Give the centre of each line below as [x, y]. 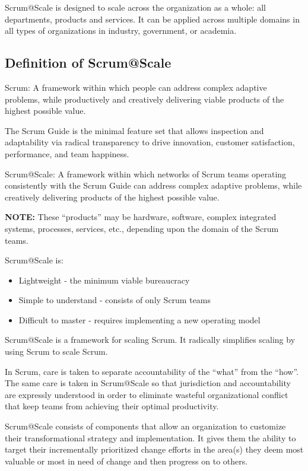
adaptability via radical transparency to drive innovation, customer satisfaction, [150, 142]
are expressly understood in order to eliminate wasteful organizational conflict [147, 394]
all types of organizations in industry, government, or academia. [121, 31]
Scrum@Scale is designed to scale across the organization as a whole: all [135, 7]
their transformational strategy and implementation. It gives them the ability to [150, 437]
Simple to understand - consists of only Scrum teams [115, 300]
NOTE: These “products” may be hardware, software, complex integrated [141, 217]
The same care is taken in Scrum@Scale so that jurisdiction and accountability [148, 383]
